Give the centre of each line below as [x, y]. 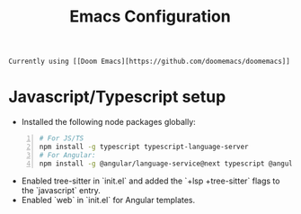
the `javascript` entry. [61, 190]
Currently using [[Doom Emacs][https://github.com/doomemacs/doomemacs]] [150, 62]
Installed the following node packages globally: [109, 122]
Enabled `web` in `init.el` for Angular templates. [108, 200]
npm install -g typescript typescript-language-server [144, 147]
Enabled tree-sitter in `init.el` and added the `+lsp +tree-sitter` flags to [150, 181]
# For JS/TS [62, 138]
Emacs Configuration [150, 17]
